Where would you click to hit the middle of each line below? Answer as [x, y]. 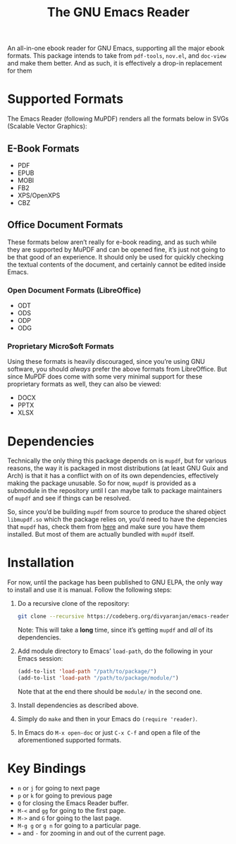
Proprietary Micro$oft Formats [61, 346]
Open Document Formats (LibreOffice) [74, 290]
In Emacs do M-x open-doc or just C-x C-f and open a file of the [109, 732]
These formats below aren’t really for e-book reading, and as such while [112, 242]
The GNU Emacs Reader [118, 12]
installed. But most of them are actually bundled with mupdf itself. [101, 534]
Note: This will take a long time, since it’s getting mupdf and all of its [115, 630]
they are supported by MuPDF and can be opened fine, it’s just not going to [116, 249]
